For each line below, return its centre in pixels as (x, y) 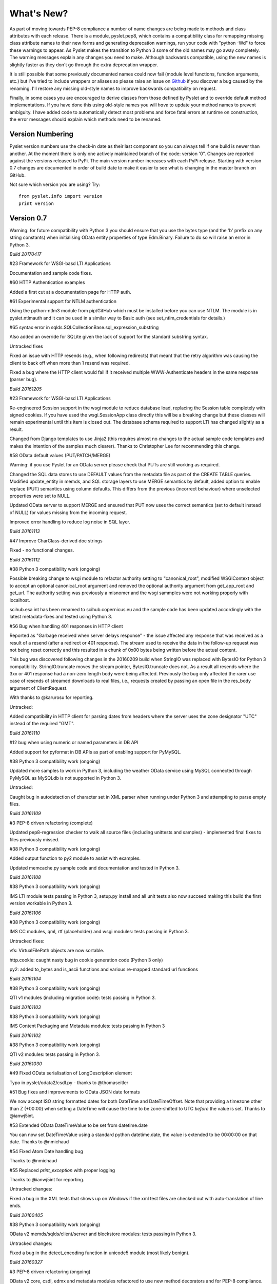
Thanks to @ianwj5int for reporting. (47, 1179)
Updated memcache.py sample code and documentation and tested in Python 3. (95, 867)
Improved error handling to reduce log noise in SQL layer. (70, 522)
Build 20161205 (26, 389)
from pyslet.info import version (61, 196)
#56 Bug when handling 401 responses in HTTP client (66, 626)
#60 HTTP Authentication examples (47, 282)
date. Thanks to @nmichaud (39, 1142)
